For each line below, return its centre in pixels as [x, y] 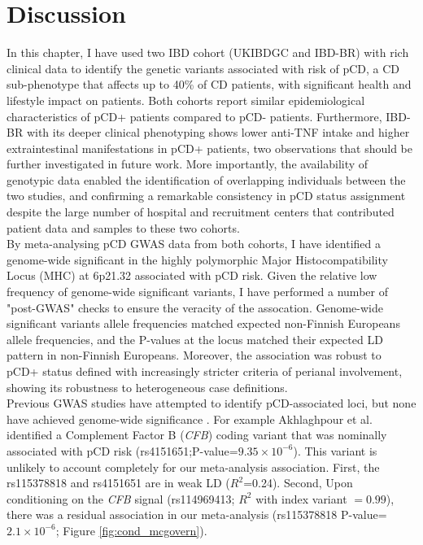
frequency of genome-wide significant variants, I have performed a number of [197, 292]
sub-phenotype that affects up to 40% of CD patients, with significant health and [209, 84]
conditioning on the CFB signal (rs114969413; [121, 498]
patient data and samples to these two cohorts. [123, 227]
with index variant [301, 498]
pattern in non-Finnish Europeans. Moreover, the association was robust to [194, 355]
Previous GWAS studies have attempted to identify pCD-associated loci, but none [211, 403]
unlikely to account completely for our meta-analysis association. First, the [193, 467]
